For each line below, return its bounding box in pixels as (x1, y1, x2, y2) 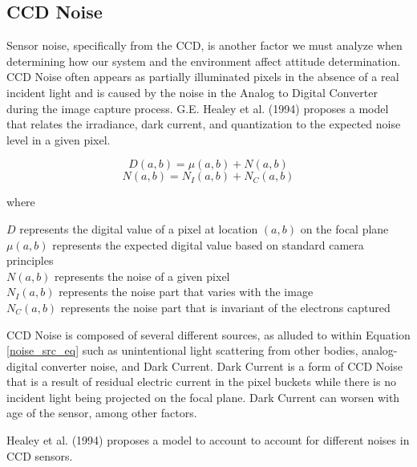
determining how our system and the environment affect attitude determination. (6, 52, 401, 69)
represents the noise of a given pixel (55, 267, 230, 284)
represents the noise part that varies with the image (59, 283, 314, 300)
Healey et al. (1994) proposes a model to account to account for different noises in (6, 432, 410, 449)
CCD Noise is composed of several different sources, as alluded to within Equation (6, 326, 411, 343)
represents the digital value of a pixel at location (19, 220, 258, 237)
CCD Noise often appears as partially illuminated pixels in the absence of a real (6, 68, 399, 85)
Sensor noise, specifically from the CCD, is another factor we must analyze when (6, 37, 403, 54)
